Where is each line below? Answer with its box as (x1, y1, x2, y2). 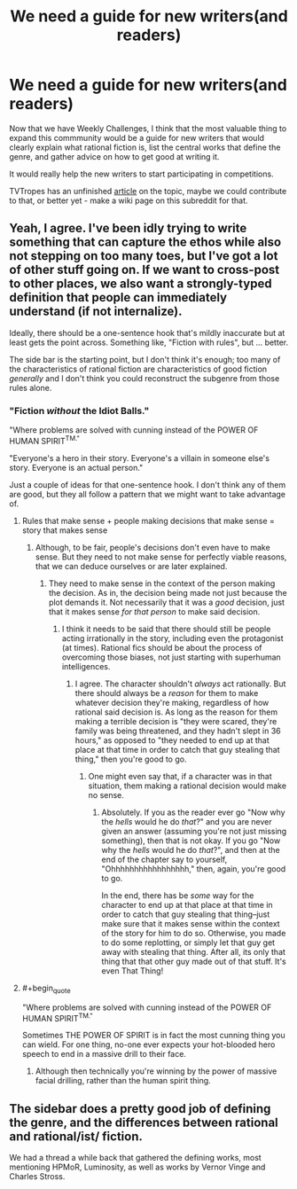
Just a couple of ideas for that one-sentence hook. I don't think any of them (9, 479, 286, 489)
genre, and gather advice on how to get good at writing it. (9, 151, 220, 161)
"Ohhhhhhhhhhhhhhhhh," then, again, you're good (101, 863, 286, 874)
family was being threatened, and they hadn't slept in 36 (74, 725, 281, 736)
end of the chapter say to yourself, (101, 854, 228, 864)
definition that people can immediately (9, 290, 228, 305)
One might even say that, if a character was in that (88, 771, 272, 781)
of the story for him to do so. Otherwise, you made (101, 927, 286, 938)
